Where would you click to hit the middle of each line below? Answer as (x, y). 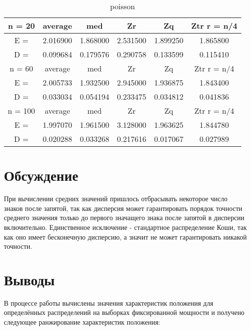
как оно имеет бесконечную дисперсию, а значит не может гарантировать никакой (125, 236)
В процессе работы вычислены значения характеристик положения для (109, 303)
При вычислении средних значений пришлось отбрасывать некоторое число (116, 199)
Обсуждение (41, 175)
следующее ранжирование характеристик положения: (82, 322)
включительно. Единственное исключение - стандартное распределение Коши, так (125, 227)
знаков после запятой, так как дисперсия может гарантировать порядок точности (123, 208)
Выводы (29, 279)
